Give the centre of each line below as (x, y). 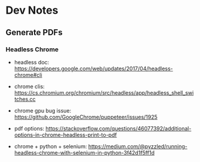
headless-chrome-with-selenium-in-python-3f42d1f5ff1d (84, 152)
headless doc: (32, 62)
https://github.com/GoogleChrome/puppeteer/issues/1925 (86, 117)
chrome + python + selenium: (50, 146)
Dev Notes (32, 10)
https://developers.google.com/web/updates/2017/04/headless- (94, 68)
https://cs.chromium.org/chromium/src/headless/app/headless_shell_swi (104, 92)
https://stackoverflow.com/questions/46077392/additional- (119, 128)
